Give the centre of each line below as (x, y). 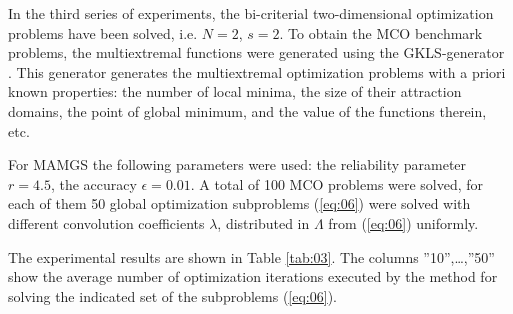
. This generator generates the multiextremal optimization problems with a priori (257, 71)
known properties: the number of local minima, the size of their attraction (235, 91)
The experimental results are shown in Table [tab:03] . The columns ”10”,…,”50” (251, 256)
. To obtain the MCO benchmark (381, 32)
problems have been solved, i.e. (103, 32)
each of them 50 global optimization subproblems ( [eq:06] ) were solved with (239, 203)
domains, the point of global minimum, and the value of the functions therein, (247, 110)
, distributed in (263, 222)
